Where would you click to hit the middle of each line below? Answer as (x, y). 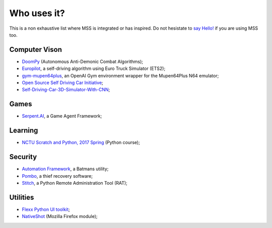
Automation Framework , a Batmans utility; (65, 169)
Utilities (22, 197)
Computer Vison (36, 50)
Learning (24, 131)
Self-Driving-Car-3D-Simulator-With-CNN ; (66, 90)
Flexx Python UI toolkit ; (46, 209)
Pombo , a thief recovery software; (57, 176)
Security (23, 157)
